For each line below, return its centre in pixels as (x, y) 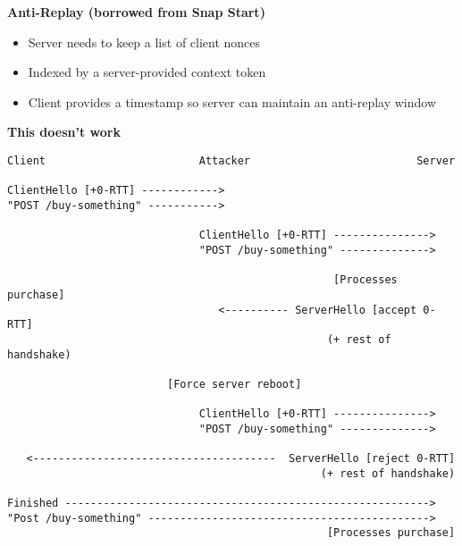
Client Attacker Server (231, 160)
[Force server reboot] (234, 384)
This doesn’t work (64, 132)
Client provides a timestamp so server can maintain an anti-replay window (232, 101)
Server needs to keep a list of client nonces (144, 42)
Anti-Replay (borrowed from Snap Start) (136, 12)
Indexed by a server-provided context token (147, 72)
